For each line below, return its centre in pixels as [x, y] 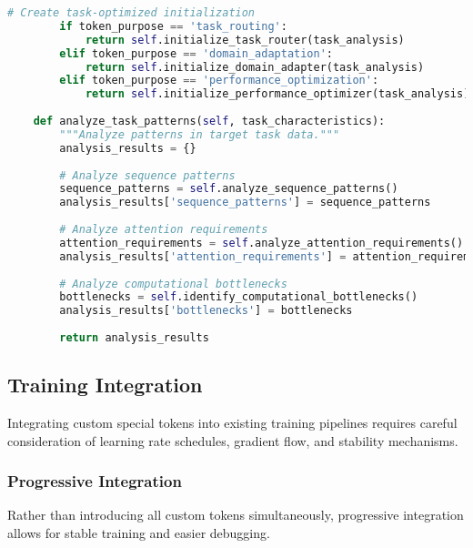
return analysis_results [134, 338]
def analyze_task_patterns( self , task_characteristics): [209, 121]
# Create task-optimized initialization [131, 13]
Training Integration [105, 385]
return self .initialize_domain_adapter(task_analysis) [255, 67]
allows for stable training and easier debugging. [139, 533]
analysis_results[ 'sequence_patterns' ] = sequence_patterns [245, 203]
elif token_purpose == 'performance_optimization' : [219, 81]
